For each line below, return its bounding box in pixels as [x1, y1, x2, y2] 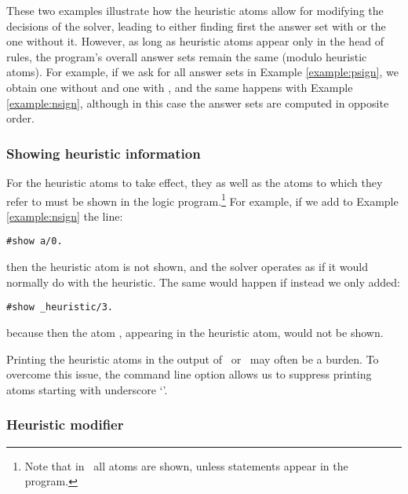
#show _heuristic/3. [6, 302, 114, 313]
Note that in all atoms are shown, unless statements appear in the [24, 457, 348, 474]
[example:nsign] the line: [6, 207, 123, 224]
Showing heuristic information [6, 143, 201, 163]
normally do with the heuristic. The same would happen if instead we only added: [6, 273, 400, 290]
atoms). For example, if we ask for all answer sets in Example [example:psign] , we [6, 64, 399, 80]
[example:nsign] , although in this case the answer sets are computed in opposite [6, 94, 389, 111]
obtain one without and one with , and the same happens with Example [6, 79, 353, 95]
